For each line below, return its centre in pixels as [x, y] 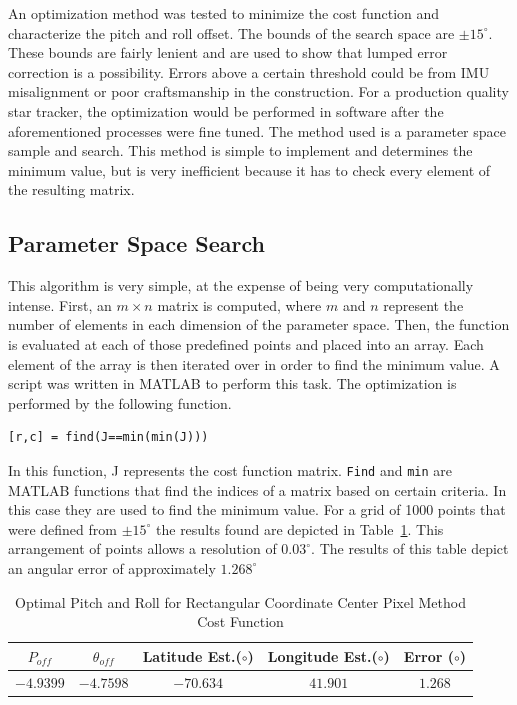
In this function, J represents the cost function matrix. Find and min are [230, 469]
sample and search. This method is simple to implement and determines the [240, 150]
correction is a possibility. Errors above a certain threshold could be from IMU [249, 71]
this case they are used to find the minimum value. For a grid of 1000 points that [257, 509]
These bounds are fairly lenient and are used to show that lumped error [228, 52]
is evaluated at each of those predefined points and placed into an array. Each [246, 343]
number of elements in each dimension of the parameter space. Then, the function [259, 324]
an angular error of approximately [112, 567]
